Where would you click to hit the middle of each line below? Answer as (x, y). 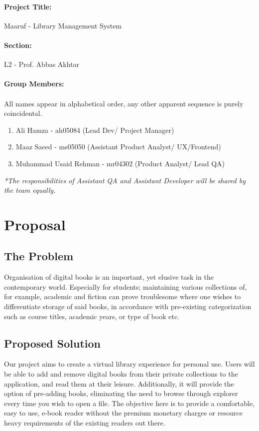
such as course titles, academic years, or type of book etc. (92, 316)
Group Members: (34, 84)
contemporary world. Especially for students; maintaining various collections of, (126, 286)
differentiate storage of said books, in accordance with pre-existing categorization (128, 306)
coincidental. (23, 113)
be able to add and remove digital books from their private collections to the (121, 374)
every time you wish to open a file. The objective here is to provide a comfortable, (129, 403)
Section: (18, 45)
